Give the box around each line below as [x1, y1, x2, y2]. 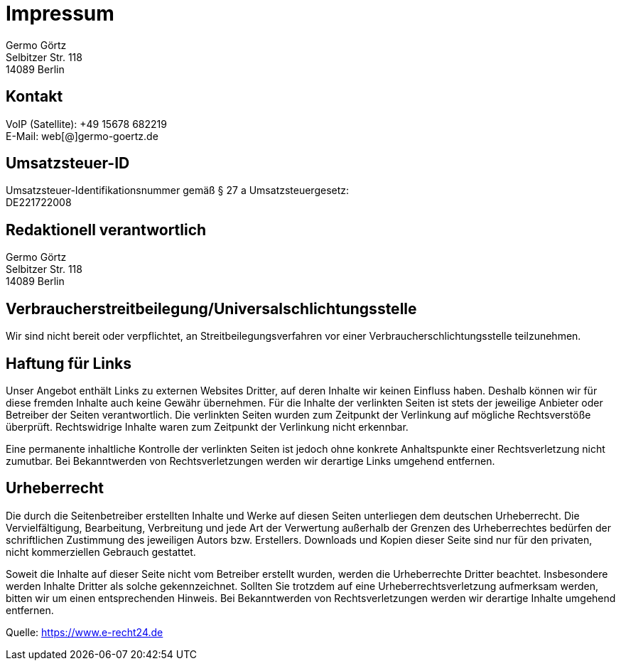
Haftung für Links [6, 354, 132, 372]
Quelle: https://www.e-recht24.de [6, 625, 163, 638]
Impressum [6, 1, 114, 26]
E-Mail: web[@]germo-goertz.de [6, 129, 158, 142]
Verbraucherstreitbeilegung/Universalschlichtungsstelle [6, 299, 417, 318]
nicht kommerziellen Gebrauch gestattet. [6, 545, 196, 558]
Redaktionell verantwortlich [6, 220, 207, 239]
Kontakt [6, 87, 63, 106]
